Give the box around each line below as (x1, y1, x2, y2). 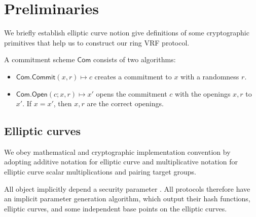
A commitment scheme (4, 54, 75, 65)
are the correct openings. (87, 98, 164, 109)
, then (53, 98, 72, 109)
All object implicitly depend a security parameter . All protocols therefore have (4, 183, 250, 194)
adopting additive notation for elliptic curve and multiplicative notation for (4, 156, 238, 167)
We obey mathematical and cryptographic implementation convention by (4, 146, 231, 157)
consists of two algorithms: (93, 54, 176, 65)
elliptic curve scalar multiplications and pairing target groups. (4, 166, 196, 177)
